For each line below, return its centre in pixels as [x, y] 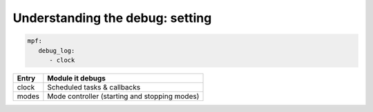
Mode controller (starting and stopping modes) [123, 96]
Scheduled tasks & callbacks [94, 87]
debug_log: [57, 51]
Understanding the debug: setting [112, 18]
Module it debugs [77, 78]
